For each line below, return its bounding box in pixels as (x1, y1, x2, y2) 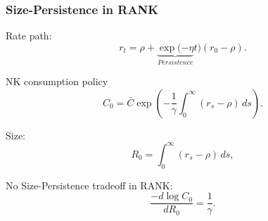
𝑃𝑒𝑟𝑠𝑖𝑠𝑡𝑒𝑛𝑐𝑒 (157, 58, 193, 66)
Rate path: (6, 28, 52, 43)
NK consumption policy (6, 74, 108, 89)
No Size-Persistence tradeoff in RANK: (6, 177, 173, 192)
